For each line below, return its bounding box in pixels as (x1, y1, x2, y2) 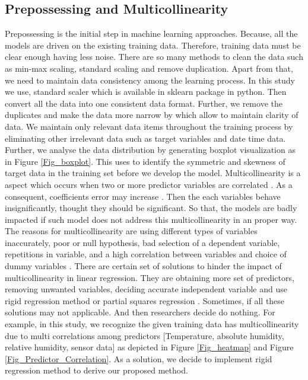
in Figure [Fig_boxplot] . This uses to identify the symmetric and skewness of (5, 155, 285, 167)
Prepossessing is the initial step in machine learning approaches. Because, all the (5, 27, 298, 40)
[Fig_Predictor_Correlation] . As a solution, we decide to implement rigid (5, 352, 272, 365)
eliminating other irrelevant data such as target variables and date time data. (5, 132, 286, 144)
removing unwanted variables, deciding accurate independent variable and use (5, 283, 287, 295)
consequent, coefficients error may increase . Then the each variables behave (5, 190, 281, 202)
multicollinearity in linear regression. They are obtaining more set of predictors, (5, 271, 294, 283)
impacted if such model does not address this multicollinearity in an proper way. (5, 213, 297, 225)
